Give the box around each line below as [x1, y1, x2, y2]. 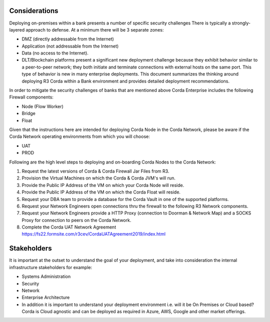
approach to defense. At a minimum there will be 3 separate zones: [25, 26, 164, 32]
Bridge [21, 110, 36, 116]
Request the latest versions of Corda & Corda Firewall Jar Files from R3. [21, 168, 169, 174]
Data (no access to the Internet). [21, 50, 88, 56]
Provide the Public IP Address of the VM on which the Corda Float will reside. [21, 189, 181, 195]
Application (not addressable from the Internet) [21, 43, 119, 49]
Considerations [9, 6, 58, 15]
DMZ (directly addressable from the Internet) [21, 36, 114, 42]
